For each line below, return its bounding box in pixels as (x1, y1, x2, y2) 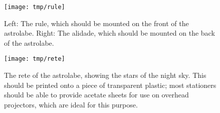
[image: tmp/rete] (4, 55, 65, 63)
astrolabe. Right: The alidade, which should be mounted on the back (4, 28, 215, 38)
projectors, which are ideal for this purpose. (4, 99, 138, 109)
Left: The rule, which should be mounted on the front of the (4, 18, 189, 28)
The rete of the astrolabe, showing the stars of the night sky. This (4, 70, 206, 80)
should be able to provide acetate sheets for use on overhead (4, 89, 189, 100)
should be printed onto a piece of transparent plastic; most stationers (4, 79, 216, 90)
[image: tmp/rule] (4, 4, 65, 11)
